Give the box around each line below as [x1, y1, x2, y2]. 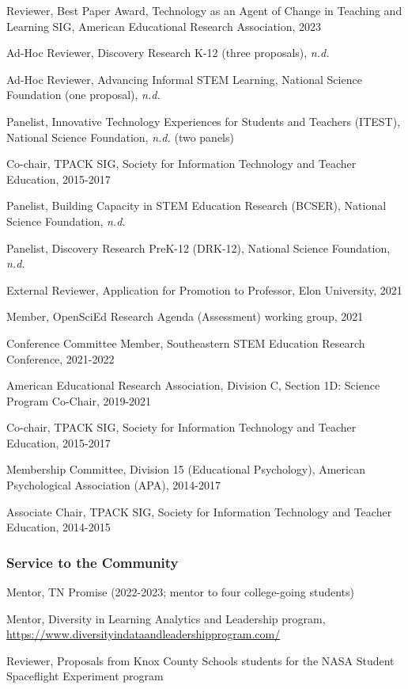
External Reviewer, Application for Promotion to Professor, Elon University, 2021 [6, 281, 402, 298]
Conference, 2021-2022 [6, 350, 115, 367]
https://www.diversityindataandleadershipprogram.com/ [6, 626, 281, 642]
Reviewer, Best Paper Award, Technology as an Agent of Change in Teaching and [6, 2, 402, 18]
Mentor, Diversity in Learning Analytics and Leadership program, [6, 610, 326, 626]
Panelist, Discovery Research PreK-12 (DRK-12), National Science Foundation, [6, 239, 391, 256]
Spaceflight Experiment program [6, 668, 164, 684]
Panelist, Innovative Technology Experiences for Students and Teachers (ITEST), [6, 112, 401, 129]
